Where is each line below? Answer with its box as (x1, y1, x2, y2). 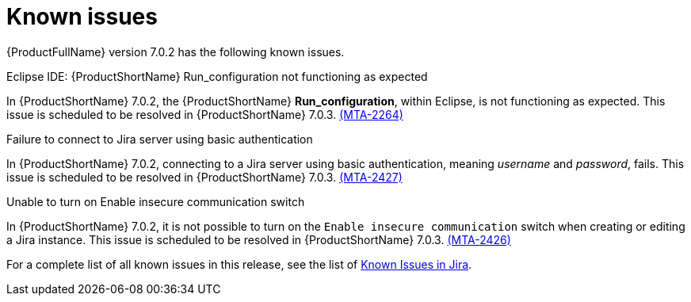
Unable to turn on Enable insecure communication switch (6, 194, 305, 208)
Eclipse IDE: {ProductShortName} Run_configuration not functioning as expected (6, 69, 428, 83)
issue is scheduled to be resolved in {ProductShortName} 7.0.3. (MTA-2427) (6, 170, 403, 184)
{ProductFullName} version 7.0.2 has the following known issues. (6, 44, 345, 59)
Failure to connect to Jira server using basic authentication (6, 132, 313, 146)
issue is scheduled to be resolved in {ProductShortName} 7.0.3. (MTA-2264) (6, 107, 403, 121)
